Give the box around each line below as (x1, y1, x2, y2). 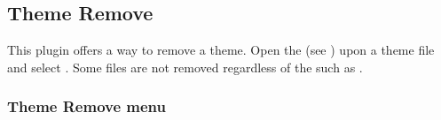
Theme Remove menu (7, 95, 166, 117)
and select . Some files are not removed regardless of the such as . (7, 57, 363, 76)
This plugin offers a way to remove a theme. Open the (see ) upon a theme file (7, 41, 435, 59)
